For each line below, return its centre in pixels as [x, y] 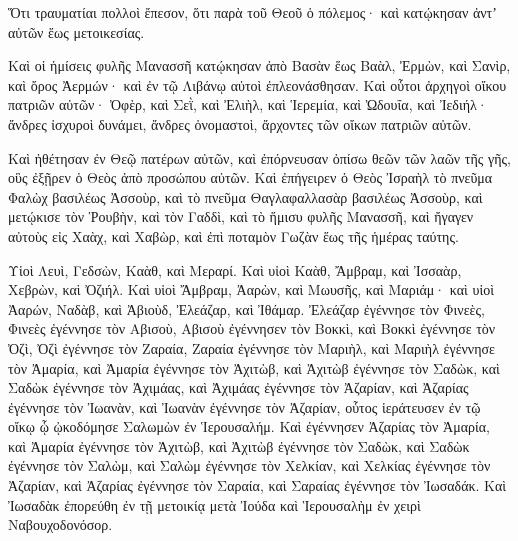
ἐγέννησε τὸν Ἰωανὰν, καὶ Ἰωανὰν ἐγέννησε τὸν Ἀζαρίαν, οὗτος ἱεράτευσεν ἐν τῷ [244, 406]
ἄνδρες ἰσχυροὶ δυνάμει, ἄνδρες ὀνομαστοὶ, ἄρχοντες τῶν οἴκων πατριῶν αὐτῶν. [240, 123]
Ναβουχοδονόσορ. [60, 524]
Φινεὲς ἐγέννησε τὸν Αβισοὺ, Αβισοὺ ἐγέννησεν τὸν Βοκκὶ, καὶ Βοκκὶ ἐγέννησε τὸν [252, 328]
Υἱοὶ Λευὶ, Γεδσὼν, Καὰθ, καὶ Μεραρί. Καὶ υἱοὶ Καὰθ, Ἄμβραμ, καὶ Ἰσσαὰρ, [235, 269]
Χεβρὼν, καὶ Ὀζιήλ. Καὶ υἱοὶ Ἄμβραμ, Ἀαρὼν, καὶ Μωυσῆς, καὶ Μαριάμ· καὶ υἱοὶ [251, 289]
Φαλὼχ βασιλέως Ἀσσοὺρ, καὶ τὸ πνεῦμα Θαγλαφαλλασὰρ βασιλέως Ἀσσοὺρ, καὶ [245, 196]
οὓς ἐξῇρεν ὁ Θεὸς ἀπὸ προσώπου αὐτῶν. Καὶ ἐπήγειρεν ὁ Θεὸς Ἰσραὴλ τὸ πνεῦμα [250, 177]
